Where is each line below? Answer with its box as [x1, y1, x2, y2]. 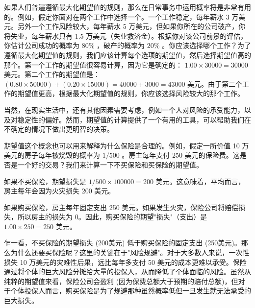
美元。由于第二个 [187, 78, 243, 89]
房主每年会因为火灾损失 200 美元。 [4, 186, 115, 196]
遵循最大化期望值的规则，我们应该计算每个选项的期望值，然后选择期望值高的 [4, 49, 251, 60]
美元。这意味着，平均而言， [155, 176, 245, 186]
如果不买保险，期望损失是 [4, 176, 86, 186]
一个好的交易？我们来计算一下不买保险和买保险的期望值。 [17, 159, 203, 169]
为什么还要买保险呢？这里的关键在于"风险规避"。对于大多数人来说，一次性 [10, 247, 250, 258]
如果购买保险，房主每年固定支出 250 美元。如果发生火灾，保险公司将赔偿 [4, 202, 239, 212]
